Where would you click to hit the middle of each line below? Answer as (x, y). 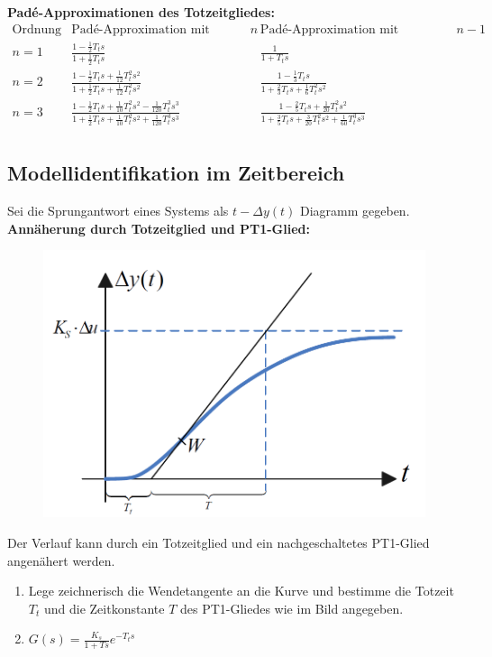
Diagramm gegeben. (355, 211)
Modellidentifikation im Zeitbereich (176, 173)
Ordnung (37, 29)
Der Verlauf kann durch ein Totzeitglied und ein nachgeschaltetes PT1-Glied (219, 543)
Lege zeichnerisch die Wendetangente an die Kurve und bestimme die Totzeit (241, 591)
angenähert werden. (61, 560)
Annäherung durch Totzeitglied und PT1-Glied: (159, 228)
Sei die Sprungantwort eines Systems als (118, 211)
